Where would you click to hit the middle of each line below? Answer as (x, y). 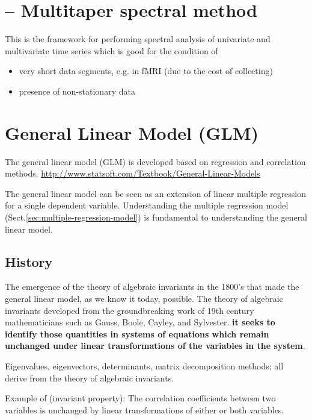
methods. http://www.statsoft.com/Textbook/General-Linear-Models (133, 173)
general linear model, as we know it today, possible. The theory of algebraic (144, 298)
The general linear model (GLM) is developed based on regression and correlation (155, 161)
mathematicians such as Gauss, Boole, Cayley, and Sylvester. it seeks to (140, 322)
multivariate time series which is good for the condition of (112, 50)
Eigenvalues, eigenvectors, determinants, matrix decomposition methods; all (144, 365)
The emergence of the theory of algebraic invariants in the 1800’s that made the (152, 287)
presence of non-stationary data (77, 91)
